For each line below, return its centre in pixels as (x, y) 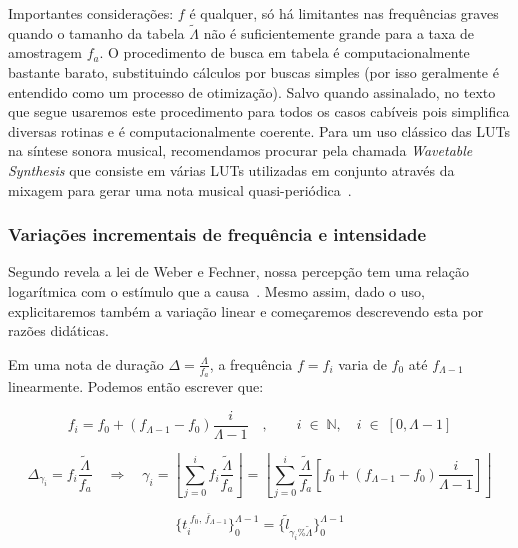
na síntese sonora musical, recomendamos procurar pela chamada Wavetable (240, 150)
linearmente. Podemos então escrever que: (136, 385)
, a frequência (251, 363)
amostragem (45, 52)
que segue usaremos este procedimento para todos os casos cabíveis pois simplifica (259, 111)
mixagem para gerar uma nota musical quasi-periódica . (180, 189)
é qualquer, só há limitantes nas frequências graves (344, 13)
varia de (362, 363)
